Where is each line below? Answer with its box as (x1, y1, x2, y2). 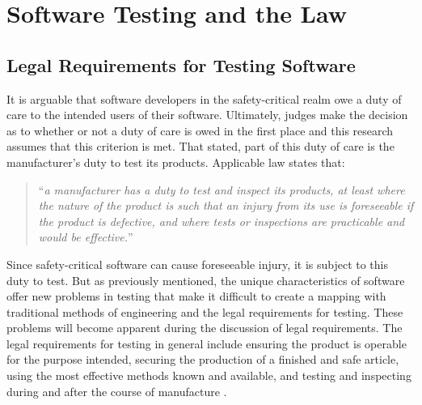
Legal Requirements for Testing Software (6, 52, 356, 77)
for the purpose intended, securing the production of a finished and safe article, (6, 351, 399, 368)
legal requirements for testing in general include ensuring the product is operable (6, 335, 407, 352)
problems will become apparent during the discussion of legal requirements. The (6, 319, 403, 336)
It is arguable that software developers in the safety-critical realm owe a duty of (6, 90, 402, 107)
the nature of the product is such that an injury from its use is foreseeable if (38, 197, 414, 214)
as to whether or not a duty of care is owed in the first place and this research (6, 122, 394, 139)
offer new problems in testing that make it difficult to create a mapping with (6, 288, 386, 305)
